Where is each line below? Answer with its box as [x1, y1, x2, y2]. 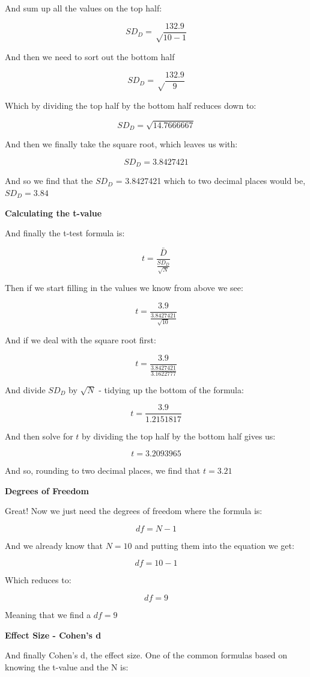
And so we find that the [5, 174, 93, 187]
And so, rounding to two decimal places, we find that [5, 464, 201, 477]
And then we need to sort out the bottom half [5, 51, 175, 63]
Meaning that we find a [5, 608, 91, 621]
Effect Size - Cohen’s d [5, 628, 102, 641]
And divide [5, 383, 46, 396]
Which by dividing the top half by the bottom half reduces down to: [5, 99, 257, 112]
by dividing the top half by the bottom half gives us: [82, 429, 276, 442]
